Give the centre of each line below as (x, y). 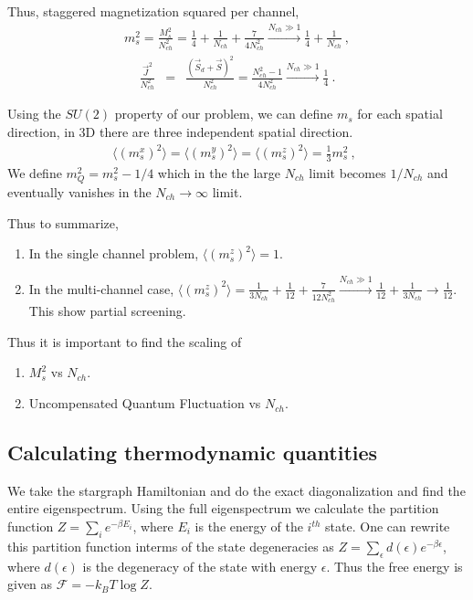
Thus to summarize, (63, 222)
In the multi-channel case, (101, 288)
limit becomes (347, 172)
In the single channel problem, (114, 253)
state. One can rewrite (388, 526)
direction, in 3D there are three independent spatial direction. (180, 131)
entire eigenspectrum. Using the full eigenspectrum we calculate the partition (223, 508)
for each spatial (400, 114)
